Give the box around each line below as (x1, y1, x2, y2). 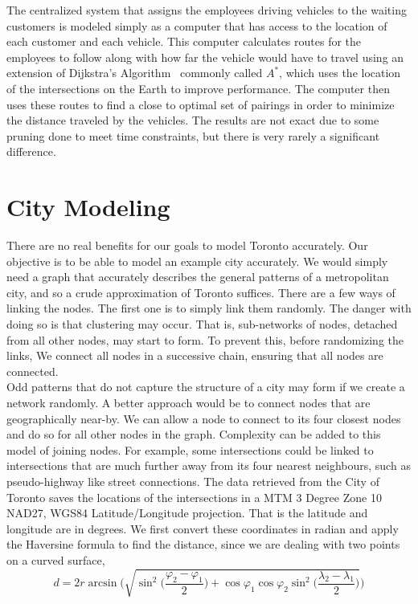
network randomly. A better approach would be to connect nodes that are (6, 394, 371, 410)
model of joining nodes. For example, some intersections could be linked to (6, 441, 374, 458)
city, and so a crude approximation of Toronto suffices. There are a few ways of (6, 284, 395, 300)
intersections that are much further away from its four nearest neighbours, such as (6, 457, 411, 474)
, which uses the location (279, 64, 401, 81)
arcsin (88, 577, 117, 590)
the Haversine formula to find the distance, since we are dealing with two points (6, 536, 400, 553)
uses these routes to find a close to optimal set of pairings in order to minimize (6, 96, 395, 112)
